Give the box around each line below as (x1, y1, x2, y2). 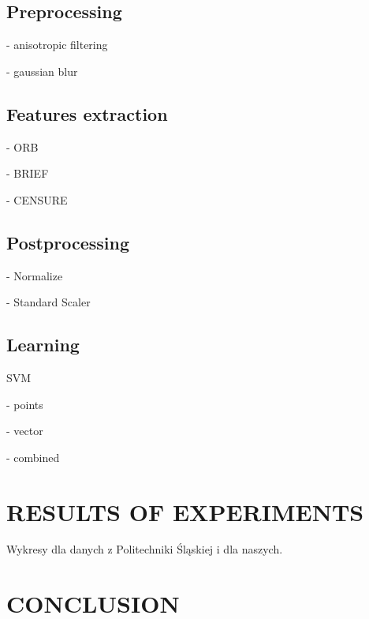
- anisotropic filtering (6, 36, 108, 53)
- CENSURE (6, 191, 68, 208)
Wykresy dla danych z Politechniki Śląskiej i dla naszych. (6, 541, 283, 557)
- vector (6, 422, 43, 439)
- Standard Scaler (6, 294, 91, 310)
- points (6, 396, 43, 412)
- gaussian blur (6, 62, 78, 79)
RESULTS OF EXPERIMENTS (6, 495, 364, 527)
